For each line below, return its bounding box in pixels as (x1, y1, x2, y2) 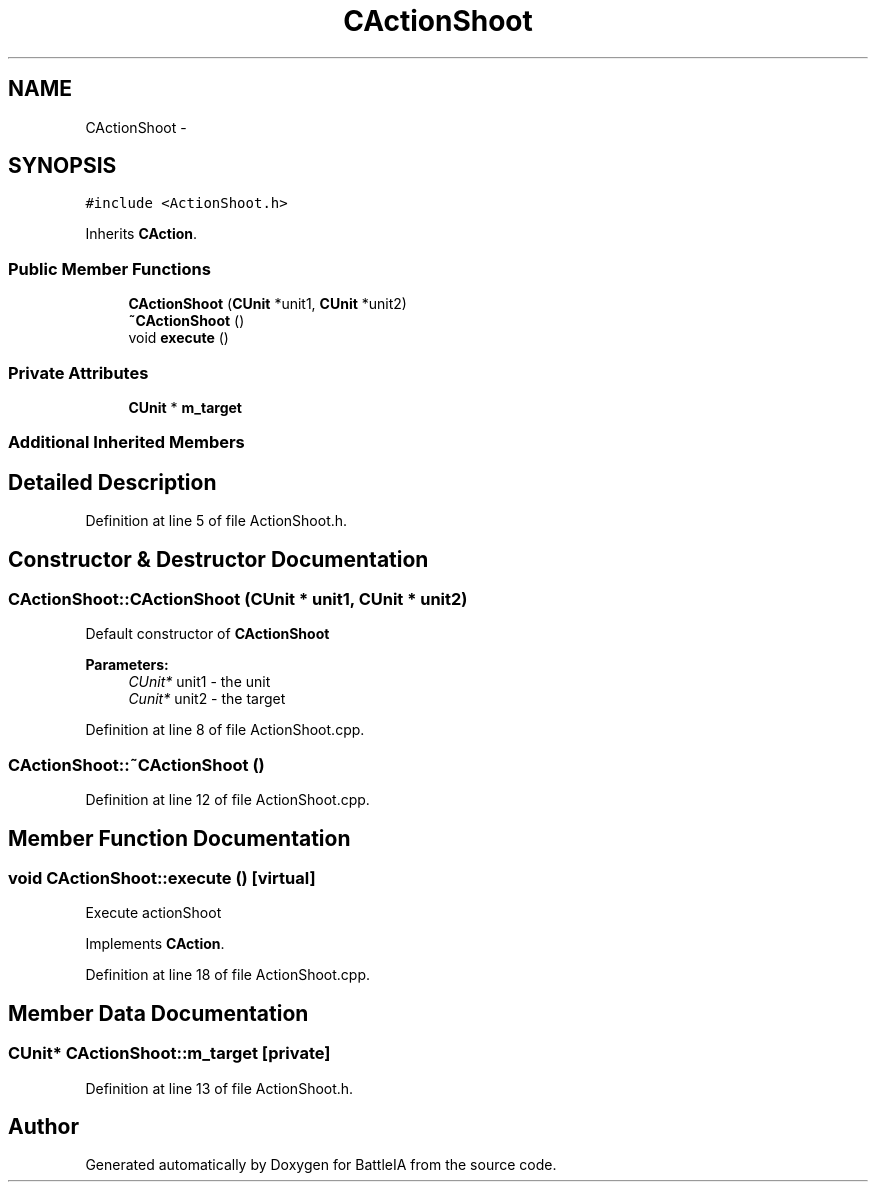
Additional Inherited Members (8, 432, 245, 453)
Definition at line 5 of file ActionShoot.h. (85, 512, 348, 530)
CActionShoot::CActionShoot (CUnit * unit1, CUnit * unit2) (8, 589, 468, 609)
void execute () (128, 329, 229, 347)
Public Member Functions (8, 258, 211, 279)
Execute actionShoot (85, 904, 222, 922)
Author (8, 1113, 79, 1139)
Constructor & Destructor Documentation (8, 546, 429, 572)
